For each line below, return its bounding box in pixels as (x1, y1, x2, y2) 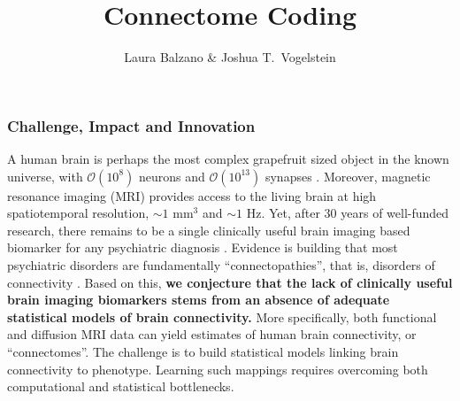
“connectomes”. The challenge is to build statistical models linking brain (7, 342, 399, 360)
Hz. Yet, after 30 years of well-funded (246, 204, 449, 222)
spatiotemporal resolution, (7, 204, 149, 222)
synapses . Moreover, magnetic (264, 166, 431, 185)
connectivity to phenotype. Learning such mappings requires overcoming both (7, 359, 428, 378)
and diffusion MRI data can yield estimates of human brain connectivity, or (7, 325, 417, 343)
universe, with (7, 166, 83, 185)
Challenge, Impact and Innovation (7, 114, 256, 136)
